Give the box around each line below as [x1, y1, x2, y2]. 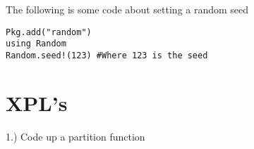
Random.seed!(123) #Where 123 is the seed [6, 50, 208, 60]
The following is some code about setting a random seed [6, 2, 249, 16]
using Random [6, 39, 66, 49]
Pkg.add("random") [6, 27, 92, 37]
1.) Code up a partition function [6, 129, 145, 143]
